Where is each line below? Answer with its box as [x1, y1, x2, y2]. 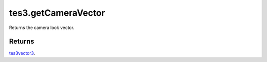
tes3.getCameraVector [9, 7, 105, 18]
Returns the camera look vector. [9, 25, 75, 31]
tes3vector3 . [9, 50, 35, 56]
